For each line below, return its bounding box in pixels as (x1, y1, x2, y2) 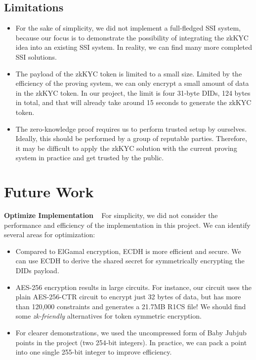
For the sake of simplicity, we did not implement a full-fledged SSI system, (15, 23, 241, 33)
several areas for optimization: (4, 229, 95, 240)
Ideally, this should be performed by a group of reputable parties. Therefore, (15, 133, 247, 144)
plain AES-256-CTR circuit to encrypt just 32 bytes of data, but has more (15, 291, 241, 302)
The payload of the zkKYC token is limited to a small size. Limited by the (15, 68, 242, 78)
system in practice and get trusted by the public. (15, 152, 164, 163)
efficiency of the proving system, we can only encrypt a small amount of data (15, 78, 249, 88)
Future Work (4, 181, 94, 202)
